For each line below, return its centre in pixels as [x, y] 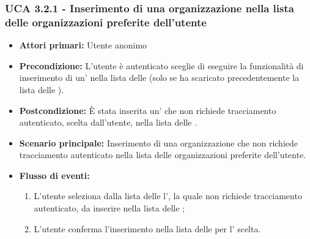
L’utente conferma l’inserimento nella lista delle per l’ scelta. [147, 228]
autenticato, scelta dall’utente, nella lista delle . [108, 122]
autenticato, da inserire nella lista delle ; [109, 208]
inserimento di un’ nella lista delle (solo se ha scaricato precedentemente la [159, 78]
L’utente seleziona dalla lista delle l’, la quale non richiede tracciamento [168, 196]
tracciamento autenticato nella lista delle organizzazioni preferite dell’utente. [163, 155]
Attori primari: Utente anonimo [83, 45]
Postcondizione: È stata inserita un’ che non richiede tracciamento [148, 110]
